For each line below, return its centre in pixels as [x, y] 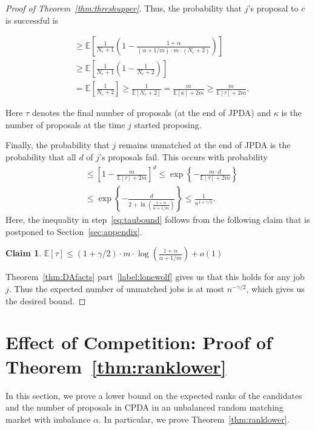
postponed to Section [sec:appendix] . [74, 231]
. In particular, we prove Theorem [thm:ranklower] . [194, 419]
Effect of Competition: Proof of [139, 342]
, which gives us [275, 288]
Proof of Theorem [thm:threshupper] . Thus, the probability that [124, 8]
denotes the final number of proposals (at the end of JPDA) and [151, 113]
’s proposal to [273, 8]
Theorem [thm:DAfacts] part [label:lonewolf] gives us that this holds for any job [155, 277]
